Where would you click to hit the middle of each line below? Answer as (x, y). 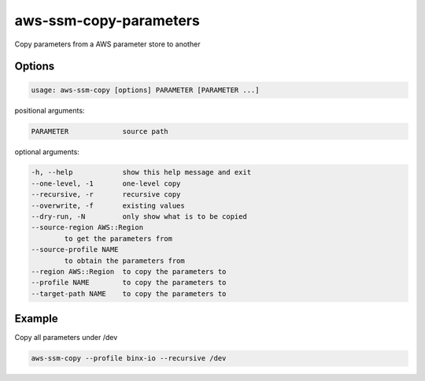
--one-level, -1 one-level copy (106, 183)
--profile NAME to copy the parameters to (129, 283)
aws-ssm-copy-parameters (107, 20)
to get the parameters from (118, 239)
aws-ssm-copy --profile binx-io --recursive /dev (129, 359)
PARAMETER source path (100, 131)
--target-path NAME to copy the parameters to (129, 294)
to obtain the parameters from (124, 261)
